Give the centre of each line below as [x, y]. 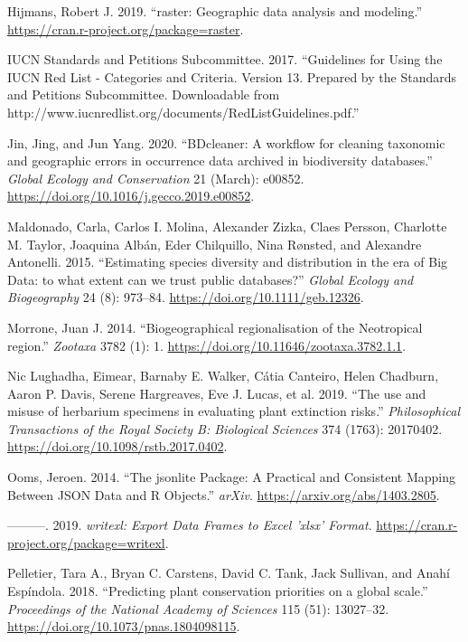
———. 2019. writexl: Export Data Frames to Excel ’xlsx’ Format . [190, 525]
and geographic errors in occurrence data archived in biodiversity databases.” [220, 160]
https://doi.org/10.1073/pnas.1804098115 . [124, 626]
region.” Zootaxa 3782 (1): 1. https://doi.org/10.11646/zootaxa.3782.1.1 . [207, 345]
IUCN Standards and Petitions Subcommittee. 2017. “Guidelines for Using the [225, 59]
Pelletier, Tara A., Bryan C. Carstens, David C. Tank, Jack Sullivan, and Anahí [229, 573]
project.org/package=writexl [86, 542]
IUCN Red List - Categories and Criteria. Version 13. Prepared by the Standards [232, 76]
